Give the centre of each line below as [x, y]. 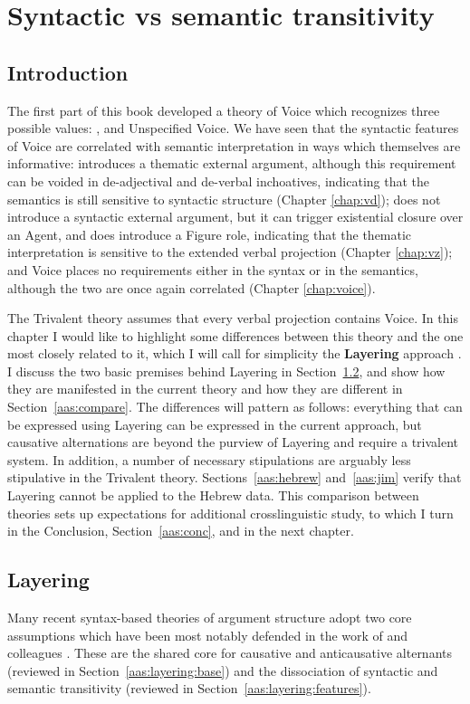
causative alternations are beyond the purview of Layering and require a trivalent [233, 442]
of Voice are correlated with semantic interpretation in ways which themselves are [234, 145]
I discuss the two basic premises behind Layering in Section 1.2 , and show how [226, 371]
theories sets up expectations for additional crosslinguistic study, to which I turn [230, 513]
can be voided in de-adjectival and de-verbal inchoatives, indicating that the [219, 181]
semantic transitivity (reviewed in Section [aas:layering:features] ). [189, 688]
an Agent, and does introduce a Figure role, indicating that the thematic [210, 234]
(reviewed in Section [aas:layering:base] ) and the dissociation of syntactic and [223, 670]
